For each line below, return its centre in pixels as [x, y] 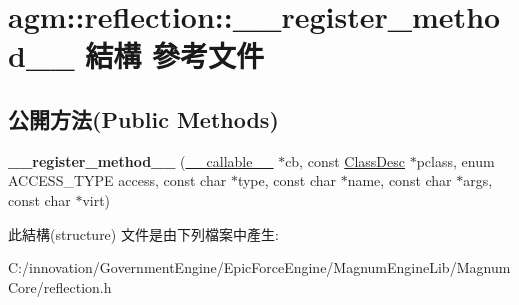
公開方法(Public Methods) [143, 118]
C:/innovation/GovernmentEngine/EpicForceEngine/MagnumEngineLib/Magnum [259, 267]
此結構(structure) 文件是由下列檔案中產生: [143, 233]
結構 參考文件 [175, 55]
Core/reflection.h [60, 286]
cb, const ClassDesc [345, 160]
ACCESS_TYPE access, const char [117, 180]
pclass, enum [455, 160]
